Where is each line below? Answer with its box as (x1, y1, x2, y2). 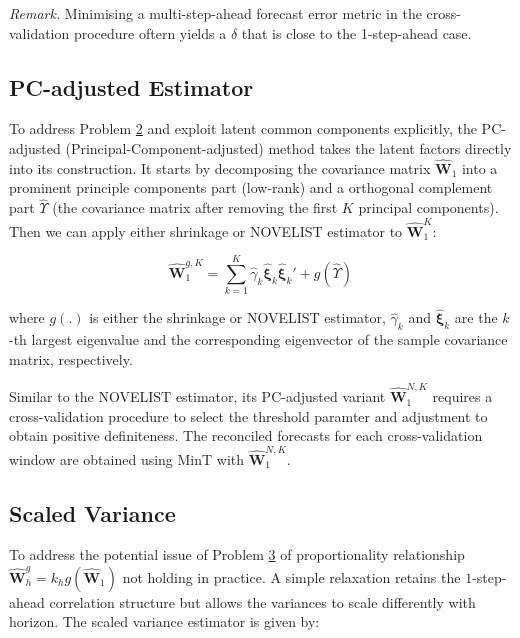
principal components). (358, 197, 499, 218)
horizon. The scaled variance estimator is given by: (9, 611, 320, 632)
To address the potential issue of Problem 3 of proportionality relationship (9, 544, 465, 565)
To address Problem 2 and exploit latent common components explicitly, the (9, 118, 477, 139)
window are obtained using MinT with (9, 448, 245, 469)
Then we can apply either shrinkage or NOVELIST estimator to (9, 220, 403, 241)
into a (461, 157, 498, 178)
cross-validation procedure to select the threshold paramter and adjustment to (9, 405, 488, 426)
